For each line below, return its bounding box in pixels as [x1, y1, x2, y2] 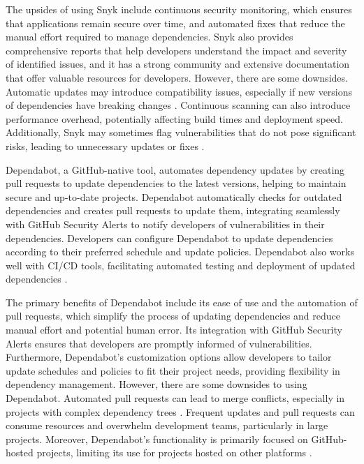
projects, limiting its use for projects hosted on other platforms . [36, 445, 312, 460]
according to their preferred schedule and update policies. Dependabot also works [6, 244, 354, 259]
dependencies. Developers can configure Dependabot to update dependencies [6, 230, 333, 245]
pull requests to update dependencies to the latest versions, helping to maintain [6, 176, 347, 190]
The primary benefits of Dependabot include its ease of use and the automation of [6, 294, 358, 309]
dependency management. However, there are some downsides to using [6, 377, 307, 391]
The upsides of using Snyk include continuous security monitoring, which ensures [6, 2, 352, 16]
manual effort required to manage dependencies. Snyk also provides [6, 29, 293, 44]
